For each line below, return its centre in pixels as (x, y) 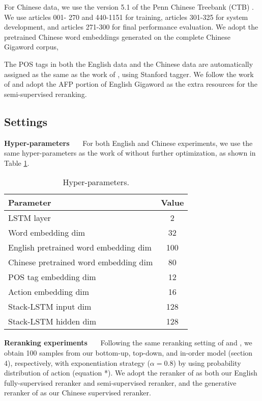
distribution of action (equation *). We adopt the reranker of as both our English (131, 373)
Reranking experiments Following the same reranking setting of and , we (128, 343)
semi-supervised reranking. (46, 94)
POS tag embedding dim (52, 277)
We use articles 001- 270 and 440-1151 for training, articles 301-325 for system (126, 17)
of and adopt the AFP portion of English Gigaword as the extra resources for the (131, 84)
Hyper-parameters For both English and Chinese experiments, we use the (128, 143)
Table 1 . (17, 162)
